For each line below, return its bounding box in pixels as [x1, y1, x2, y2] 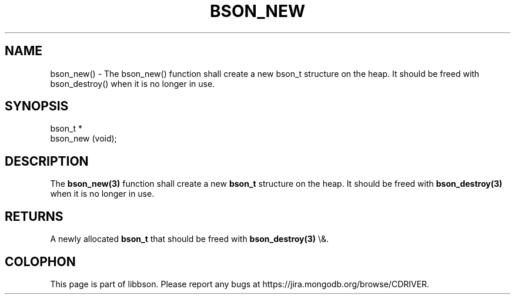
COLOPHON [5, 254, 76, 269]
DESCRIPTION [5, 153, 89, 169]
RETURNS [5, 209, 63, 224]
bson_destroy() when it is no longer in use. [50, 78, 215, 89]
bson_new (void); [50, 133, 117, 144]
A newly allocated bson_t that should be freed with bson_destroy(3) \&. [50, 234, 329, 244]
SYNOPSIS [5, 99, 69, 114]
